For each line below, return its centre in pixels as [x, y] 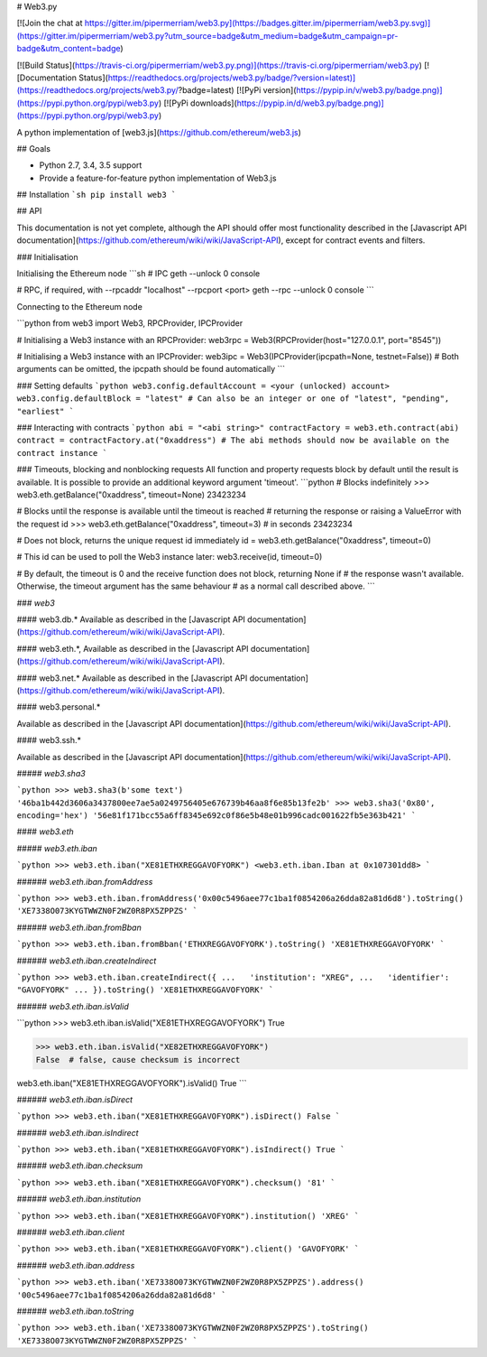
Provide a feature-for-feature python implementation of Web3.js [158, 178]
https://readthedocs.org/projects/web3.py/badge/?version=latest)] [232, 78]
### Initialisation [47, 256]
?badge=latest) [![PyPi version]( [237, 90]
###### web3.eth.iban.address [76, 1265]
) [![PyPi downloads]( [198, 103]
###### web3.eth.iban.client [71, 1232]
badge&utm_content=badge [69, 49]
